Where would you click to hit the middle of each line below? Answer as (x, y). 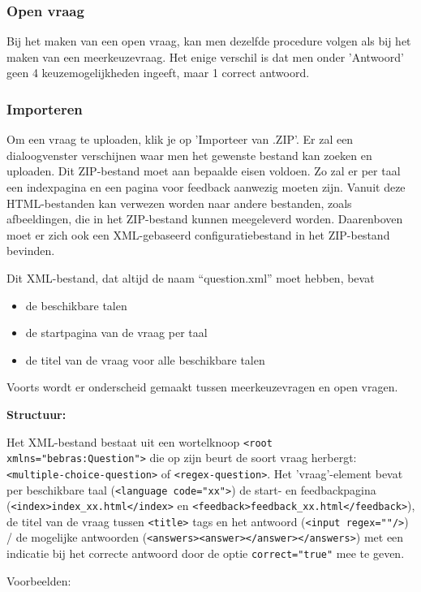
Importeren (45, 108)
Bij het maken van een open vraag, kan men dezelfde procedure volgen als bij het (209, 41)
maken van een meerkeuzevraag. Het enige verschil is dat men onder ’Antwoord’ (205, 56)
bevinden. (31, 251)
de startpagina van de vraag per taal (116, 333)
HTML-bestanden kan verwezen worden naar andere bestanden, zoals (179, 203)
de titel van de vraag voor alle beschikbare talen (145, 359)
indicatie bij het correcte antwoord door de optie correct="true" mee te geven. (206, 553)
